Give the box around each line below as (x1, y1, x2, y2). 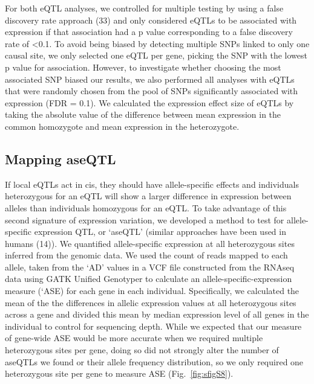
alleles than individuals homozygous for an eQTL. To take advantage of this (5, 201, 287, 214)
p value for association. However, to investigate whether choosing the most (5, 60, 281, 73)
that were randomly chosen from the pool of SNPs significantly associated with (5, 85, 298, 97)
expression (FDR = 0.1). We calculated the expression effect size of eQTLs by (5, 96, 294, 109)
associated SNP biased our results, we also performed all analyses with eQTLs (5, 72, 295, 85)
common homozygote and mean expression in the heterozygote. (5, 120, 240, 132)
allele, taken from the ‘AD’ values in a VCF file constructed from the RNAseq (5, 260, 295, 273)
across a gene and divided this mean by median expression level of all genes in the (5, 308, 309, 321)
